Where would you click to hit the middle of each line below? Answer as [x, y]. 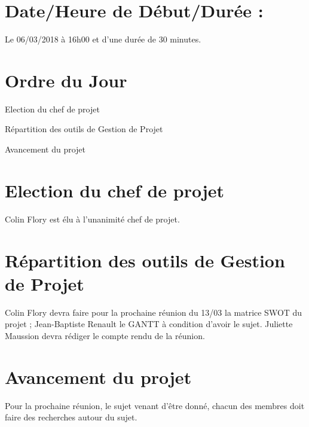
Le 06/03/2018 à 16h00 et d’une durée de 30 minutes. [103, 39]
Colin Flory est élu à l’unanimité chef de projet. [92, 219]
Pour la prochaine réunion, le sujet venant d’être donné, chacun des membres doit [155, 405]
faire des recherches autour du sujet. [71, 417]
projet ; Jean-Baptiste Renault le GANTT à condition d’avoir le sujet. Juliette [149, 324]
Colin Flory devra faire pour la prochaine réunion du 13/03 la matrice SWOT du [154, 312]
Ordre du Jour [66, 80]
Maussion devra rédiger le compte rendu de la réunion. [105, 335]
